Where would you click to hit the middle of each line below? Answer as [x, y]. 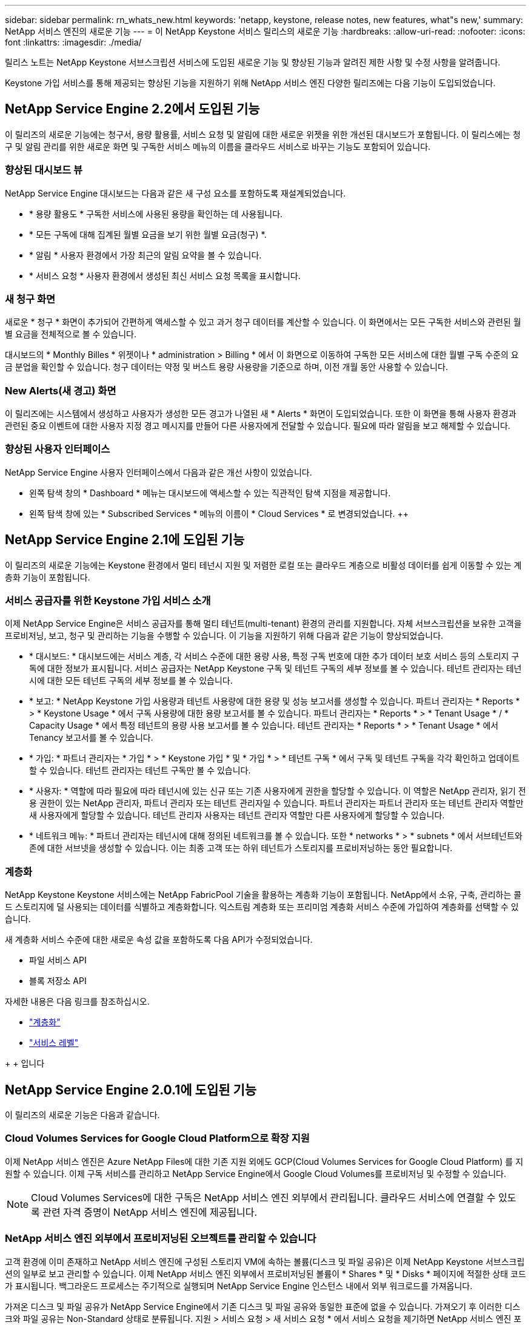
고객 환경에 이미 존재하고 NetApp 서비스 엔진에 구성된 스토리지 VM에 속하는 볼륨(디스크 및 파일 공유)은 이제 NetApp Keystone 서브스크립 [265, 1261]
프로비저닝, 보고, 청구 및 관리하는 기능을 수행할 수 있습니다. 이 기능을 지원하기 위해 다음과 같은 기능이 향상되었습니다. [224, 636]
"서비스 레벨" [54, 1043]
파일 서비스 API [58, 960]
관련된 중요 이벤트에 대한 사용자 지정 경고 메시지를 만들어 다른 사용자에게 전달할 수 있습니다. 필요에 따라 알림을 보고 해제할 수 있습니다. [258, 426]
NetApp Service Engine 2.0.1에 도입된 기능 [131, 1090]
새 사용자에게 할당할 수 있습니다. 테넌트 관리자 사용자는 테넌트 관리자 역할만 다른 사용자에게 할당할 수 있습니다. [237, 815]
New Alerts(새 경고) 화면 [61, 390]
